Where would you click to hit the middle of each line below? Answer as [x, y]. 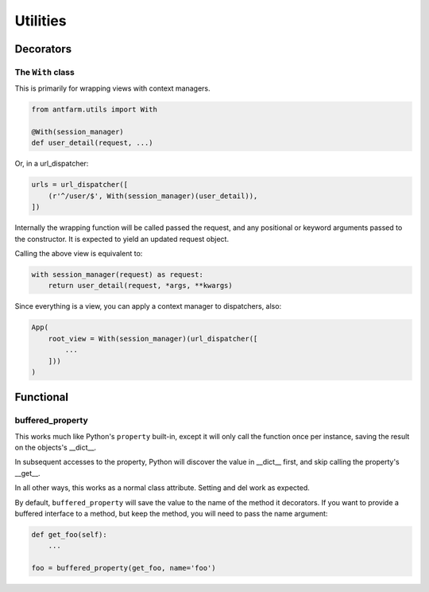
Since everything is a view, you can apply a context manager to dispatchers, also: [148, 306]
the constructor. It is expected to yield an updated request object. [122, 239]
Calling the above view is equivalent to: [79, 253]
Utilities [41, 21]
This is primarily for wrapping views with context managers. [112, 88]
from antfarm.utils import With [95, 110]
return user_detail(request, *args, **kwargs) [141, 286]
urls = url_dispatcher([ [80, 185]
